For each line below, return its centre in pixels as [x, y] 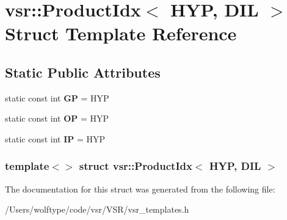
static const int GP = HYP [57, 97]
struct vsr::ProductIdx [136, 166]
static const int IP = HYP [55, 138]
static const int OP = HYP [57, 118]
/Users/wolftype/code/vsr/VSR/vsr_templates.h [97, 209]
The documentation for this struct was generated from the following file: [140, 189]
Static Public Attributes [83, 72]
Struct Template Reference [121, 33]
